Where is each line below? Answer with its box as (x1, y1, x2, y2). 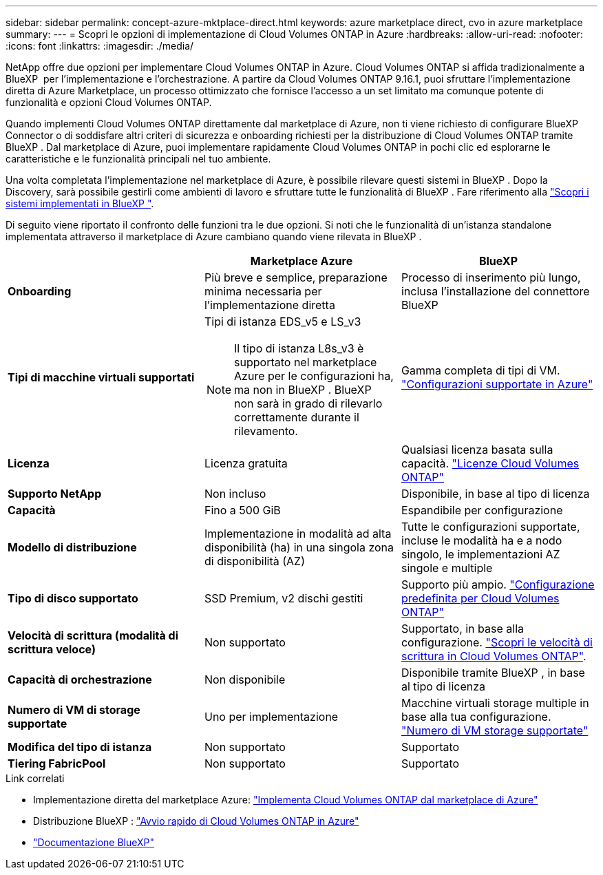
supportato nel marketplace (234, 355, 377, 369)
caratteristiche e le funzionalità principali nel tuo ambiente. (6, 153, 271, 165)
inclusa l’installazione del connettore (401, 284, 590, 298)
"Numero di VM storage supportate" (401, 724, 589, 737)
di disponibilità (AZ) (204, 554, 305, 568)
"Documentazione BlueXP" (33, 836, 154, 848)
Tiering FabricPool (8, 757, 106, 770)
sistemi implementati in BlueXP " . (6, 198, 154, 209)
